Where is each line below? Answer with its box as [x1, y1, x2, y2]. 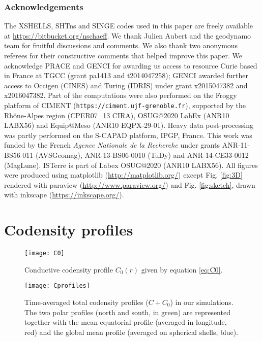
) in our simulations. [170, 297, 234, 307]
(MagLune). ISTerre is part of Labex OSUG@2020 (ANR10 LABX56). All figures [4, 159, 258, 170]
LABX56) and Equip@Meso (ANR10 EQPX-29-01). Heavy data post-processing [4, 120, 253, 130]
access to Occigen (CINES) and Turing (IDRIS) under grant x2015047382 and [4, 80, 248, 90]
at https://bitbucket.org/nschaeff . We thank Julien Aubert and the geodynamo [4, 30, 251, 41]
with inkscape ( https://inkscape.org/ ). [4, 189, 124, 200]
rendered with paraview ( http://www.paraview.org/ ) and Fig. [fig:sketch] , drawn [4, 179, 255, 190]
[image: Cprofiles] [24, 282, 90, 290]
